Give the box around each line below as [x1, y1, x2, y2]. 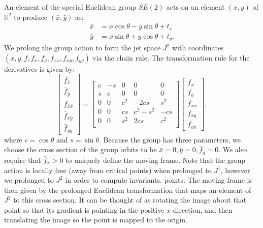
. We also [218, 144, 247, 155]
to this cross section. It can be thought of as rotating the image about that [13, 194, 247, 205]
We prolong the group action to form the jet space [4, 42, 161, 53]
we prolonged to [4, 175, 54, 185]
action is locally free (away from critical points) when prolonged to [4, 164, 212, 175]
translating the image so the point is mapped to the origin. [4, 214, 187, 225]
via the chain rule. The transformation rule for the [92, 52, 250, 63]
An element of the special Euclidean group [4, 2, 137, 12]
